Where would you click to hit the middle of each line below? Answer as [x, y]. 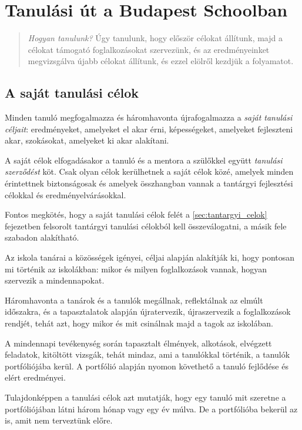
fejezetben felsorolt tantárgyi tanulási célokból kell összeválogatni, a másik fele [146, 226]
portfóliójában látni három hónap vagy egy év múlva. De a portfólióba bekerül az [151, 409]
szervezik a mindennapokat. [55, 280]
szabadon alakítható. [42, 237]
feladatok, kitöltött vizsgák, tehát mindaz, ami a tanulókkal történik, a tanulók [147, 354]
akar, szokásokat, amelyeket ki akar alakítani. [87, 140]
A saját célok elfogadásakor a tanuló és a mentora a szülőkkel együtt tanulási [144, 160]
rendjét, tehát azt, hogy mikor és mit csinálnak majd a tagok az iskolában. [139, 323]
